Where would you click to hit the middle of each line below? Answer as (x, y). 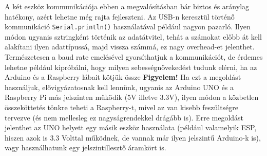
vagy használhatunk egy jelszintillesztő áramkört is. (85, 148)
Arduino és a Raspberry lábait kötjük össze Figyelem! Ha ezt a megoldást (123, 77)
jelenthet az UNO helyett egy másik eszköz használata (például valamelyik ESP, (131, 127)
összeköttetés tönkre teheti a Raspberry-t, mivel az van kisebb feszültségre (122, 107)
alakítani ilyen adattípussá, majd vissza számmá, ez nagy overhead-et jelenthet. (130, 47)
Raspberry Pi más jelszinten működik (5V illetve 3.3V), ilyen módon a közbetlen (132, 97)
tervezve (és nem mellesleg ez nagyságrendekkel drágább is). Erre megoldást (124, 117)
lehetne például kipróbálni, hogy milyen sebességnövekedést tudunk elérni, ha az (131, 67)
